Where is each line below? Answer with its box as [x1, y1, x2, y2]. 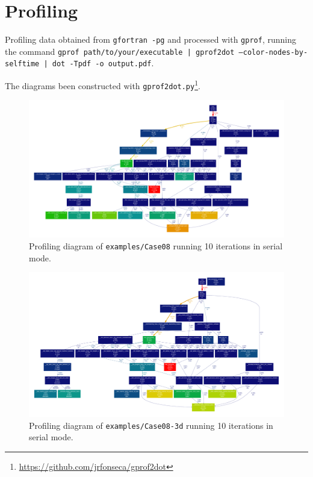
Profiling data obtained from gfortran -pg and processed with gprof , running [5, 33, 296, 46]
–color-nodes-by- [238, 48, 308, 57]
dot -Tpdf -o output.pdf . [52, 57, 154, 69]
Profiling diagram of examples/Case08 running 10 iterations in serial [29, 239, 283, 252]
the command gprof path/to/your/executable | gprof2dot [5, 45, 235, 57]
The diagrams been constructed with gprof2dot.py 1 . [5, 78, 200, 92]
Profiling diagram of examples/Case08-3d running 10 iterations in [29, 419, 273, 431]
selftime [5, 60, 40, 69]
